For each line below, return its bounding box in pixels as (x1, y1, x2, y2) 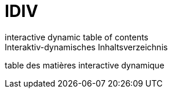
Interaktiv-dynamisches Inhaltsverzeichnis (5, 42, 168, 52)
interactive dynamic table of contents (5, 32, 149, 42)
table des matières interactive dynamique (5, 60, 164, 70)
